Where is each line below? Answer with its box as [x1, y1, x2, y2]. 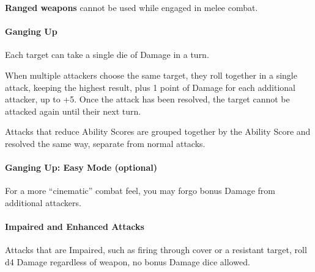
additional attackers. [5, 196, 81, 209]
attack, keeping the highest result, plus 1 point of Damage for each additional [5, 81, 295, 93]
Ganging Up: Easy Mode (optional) [5, 161, 158, 174]
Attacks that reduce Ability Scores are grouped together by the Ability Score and [5, 125, 311, 138]
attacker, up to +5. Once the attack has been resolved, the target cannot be [5, 93, 290, 106]
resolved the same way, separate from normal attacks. [5, 137, 206, 149]
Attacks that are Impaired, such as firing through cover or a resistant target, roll [5, 243, 307, 256]
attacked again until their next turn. [5, 104, 141, 117]
